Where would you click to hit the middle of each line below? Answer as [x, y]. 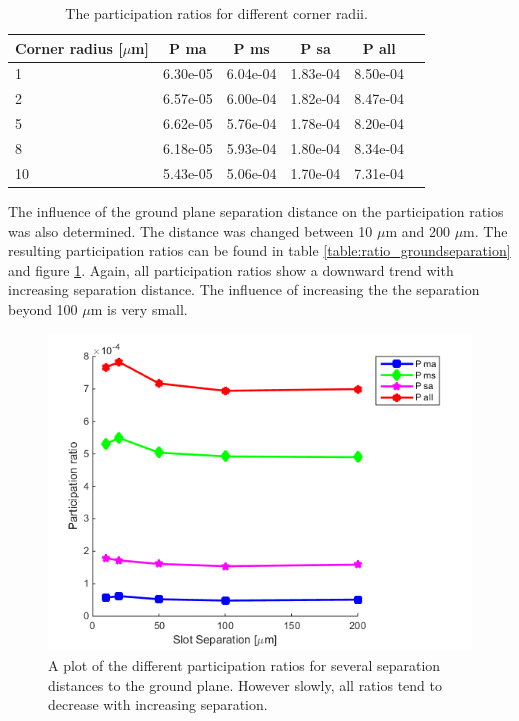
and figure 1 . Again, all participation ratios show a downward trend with [231, 269]
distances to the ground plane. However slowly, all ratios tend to [245, 684]
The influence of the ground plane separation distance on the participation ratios [256, 210]
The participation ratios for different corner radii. [216, 13]
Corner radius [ [69, 47]
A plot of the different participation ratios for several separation [244, 665]
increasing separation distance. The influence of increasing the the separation [244, 289]
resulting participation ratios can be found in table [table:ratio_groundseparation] [259, 250]
